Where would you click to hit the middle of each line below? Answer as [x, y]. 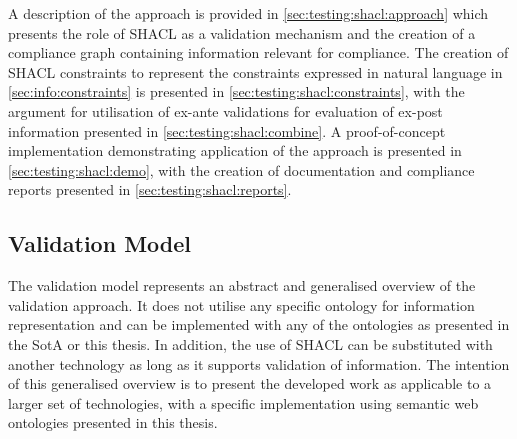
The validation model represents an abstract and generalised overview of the [242, 285]
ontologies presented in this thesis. [113, 422]
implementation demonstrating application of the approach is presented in [235, 150]
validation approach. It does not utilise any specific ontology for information [241, 304]
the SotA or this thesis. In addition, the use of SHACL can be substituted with [250, 343]
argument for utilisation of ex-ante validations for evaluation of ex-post [225, 110]
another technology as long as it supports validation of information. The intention [259, 363]
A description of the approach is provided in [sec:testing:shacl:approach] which [248, 13]
